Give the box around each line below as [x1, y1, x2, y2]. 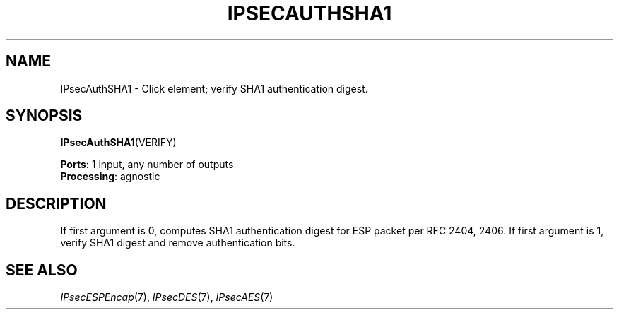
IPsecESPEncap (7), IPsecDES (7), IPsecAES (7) [60, 291, 273, 304]
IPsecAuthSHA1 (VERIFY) [60, 136, 177, 149]
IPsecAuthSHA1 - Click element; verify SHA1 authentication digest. [60, 82, 368, 95]
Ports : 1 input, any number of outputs [60, 158, 234, 171]
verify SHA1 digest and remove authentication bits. [60, 237, 295, 249]
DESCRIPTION [6, 194, 107, 213]
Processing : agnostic [60, 170, 160, 183]
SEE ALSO [6, 261, 78, 279]
